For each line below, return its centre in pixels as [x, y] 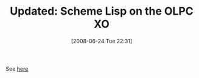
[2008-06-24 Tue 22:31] [102, 41]
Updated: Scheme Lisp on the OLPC [102, 11]
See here [17, 69]
